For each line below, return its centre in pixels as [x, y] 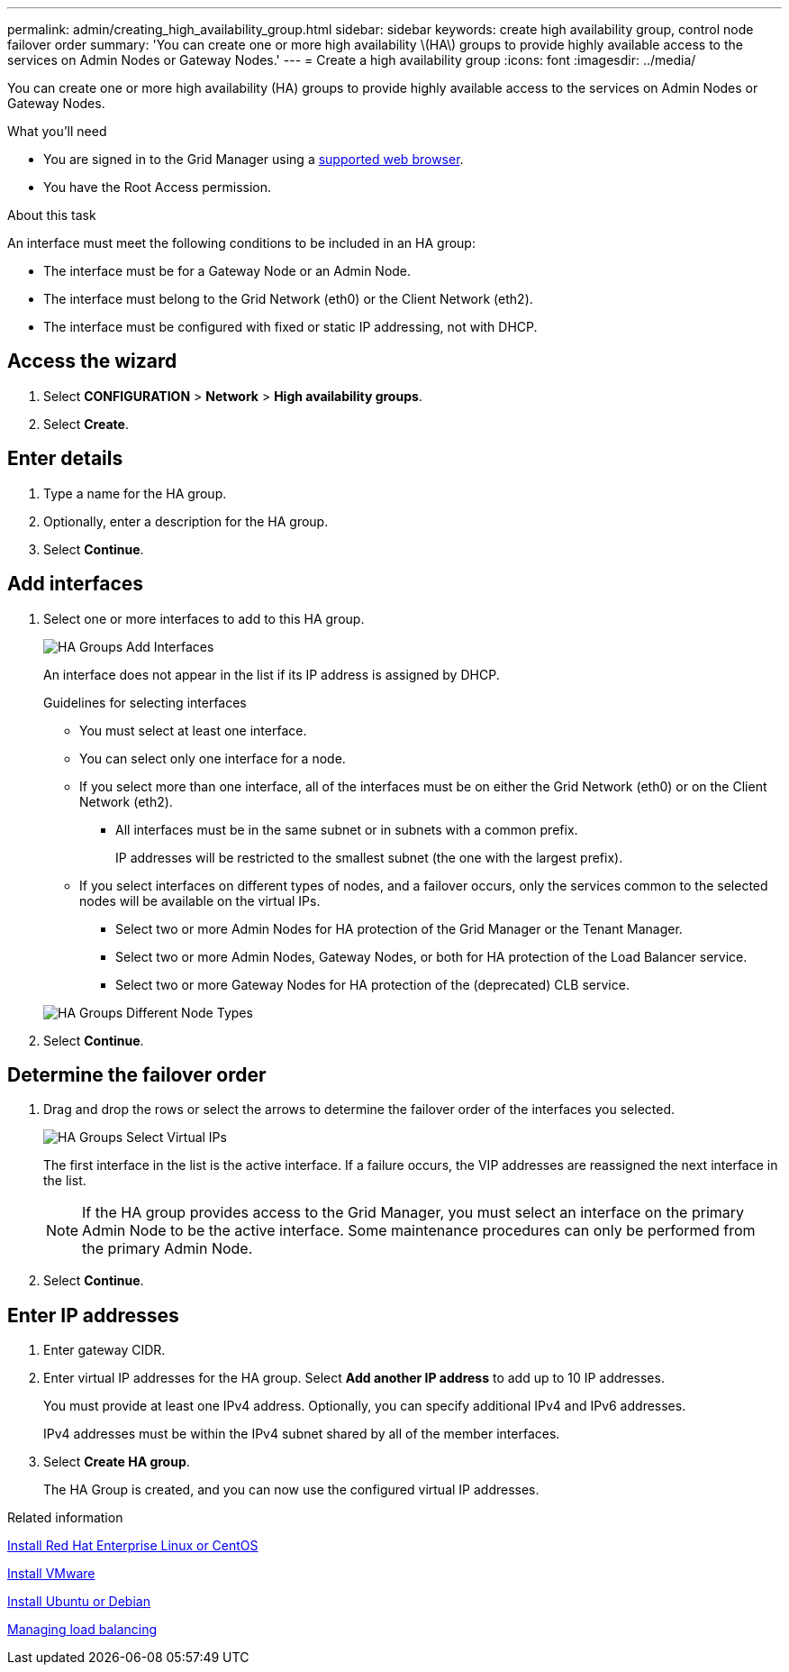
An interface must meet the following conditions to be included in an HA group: [241, 243]
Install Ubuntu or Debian [79, 1602]
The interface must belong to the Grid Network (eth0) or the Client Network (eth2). [288, 299]
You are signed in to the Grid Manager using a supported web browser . [254, 159]
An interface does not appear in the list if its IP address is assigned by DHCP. [272, 674]
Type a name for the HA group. [135, 493]
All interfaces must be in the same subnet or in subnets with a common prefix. [347, 829]
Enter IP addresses [93, 1315]
